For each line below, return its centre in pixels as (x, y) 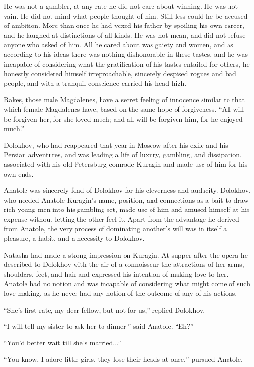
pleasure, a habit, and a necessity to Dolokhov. (74, 238)
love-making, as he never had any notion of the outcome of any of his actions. (121, 293)
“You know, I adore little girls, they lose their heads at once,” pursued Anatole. (123, 359)
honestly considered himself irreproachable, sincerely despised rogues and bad (120, 73)
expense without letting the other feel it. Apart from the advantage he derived (122, 219)
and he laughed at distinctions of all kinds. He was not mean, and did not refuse (125, 35)
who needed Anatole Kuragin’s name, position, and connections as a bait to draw (126, 199)
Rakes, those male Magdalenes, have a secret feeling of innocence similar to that (124, 99)
